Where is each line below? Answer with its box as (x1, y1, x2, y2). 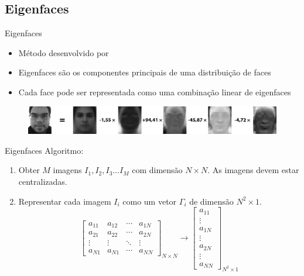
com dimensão (132, 164, 183, 176)
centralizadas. (18, 175, 67, 187)
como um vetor (122, 195, 177, 207)
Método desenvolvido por (18, 46, 109, 58)
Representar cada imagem (18, 195, 111, 207)
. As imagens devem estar (207, 164, 299, 176)
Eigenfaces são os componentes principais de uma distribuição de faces (18, 66, 271, 78)
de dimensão (189, 195, 234, 207)
